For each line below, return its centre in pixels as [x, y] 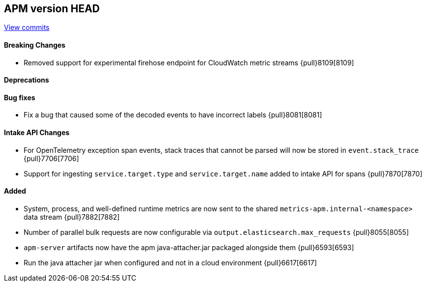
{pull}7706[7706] [51, 158]
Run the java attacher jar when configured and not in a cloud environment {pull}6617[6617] [170, 262]
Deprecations [27, 80]
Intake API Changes [37, 133]
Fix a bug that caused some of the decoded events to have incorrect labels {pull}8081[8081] [173, 115]
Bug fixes [20, 97]
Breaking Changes [35, 45]
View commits [27, 28]
